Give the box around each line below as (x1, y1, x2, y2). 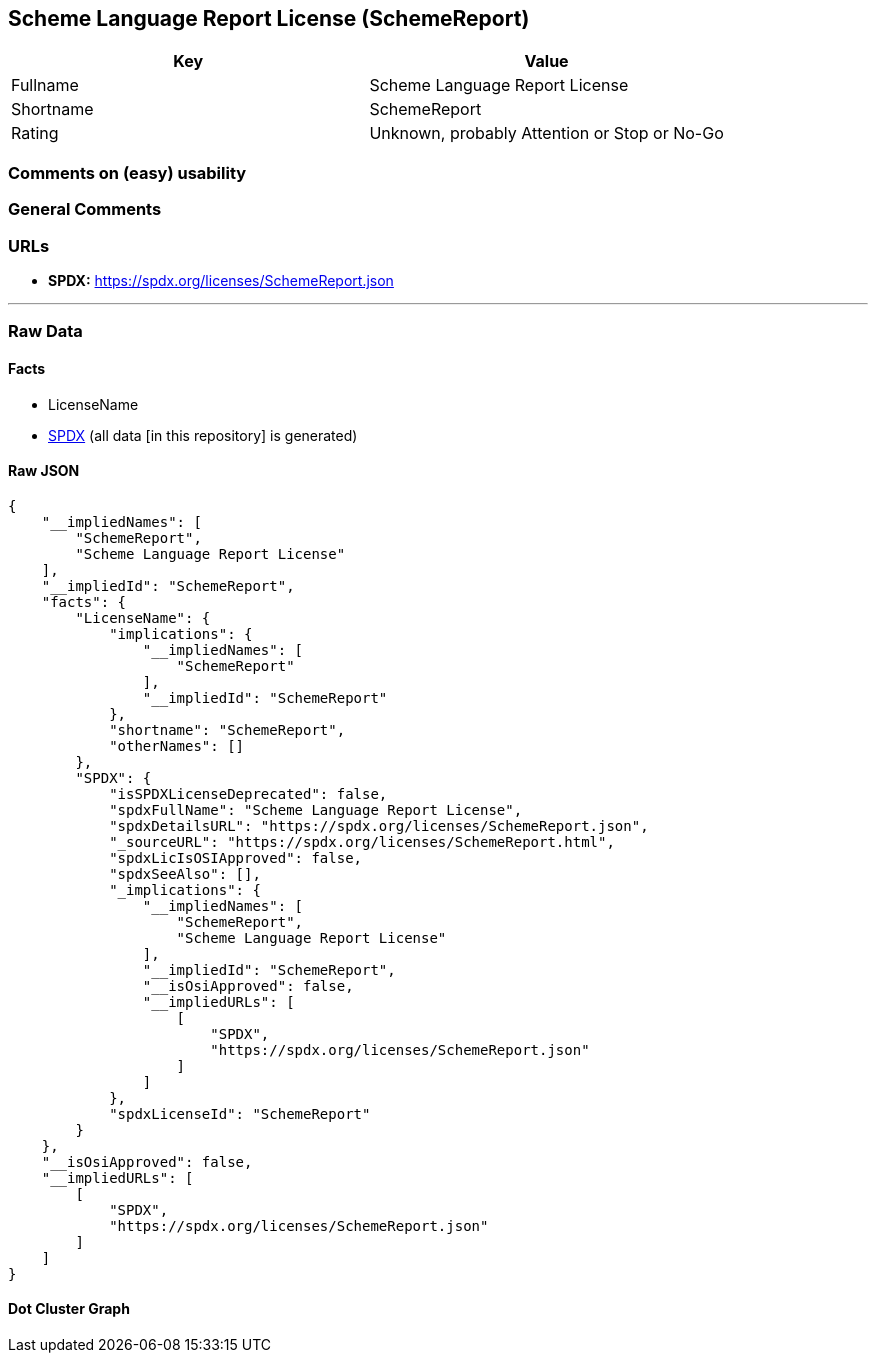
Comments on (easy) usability (8, 162, 247, 183)
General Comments (8, 199, 162, 220)
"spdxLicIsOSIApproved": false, (109, 849, 363, 866)
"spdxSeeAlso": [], (109, 865, 261, 882)
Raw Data (8, 321, 83, 342)
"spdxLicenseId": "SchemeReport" (109, 1105, 371, 1122)
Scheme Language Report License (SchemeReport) (8, 6, 530, 31)
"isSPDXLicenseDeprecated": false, (109, 785, 388, 802)
